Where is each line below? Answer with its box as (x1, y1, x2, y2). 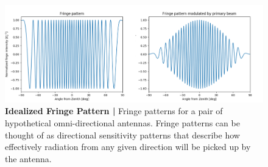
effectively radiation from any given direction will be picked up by (5, 140, 251, 153)
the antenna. (5, 152, 52, 165)
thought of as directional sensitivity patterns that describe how (5, 128, 240, 141)
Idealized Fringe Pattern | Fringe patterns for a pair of (5, 104, 223, 117)
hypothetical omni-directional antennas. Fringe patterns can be (5, 117, 240, 129)
